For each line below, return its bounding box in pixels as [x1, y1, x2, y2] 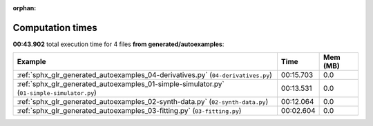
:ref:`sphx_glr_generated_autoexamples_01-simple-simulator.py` [17, 79, 224, 89]
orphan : [12, 4, 37, 12]
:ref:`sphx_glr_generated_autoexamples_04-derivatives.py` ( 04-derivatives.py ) [17, 70, 273, 80]
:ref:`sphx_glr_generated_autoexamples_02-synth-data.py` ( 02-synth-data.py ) [17, 97, 269, 107]
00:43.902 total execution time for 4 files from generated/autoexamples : [12, 40, 224, 48]
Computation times [12, 21, 97, 34]
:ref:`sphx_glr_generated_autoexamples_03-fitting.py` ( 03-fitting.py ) [17, 106, 242, 116]
